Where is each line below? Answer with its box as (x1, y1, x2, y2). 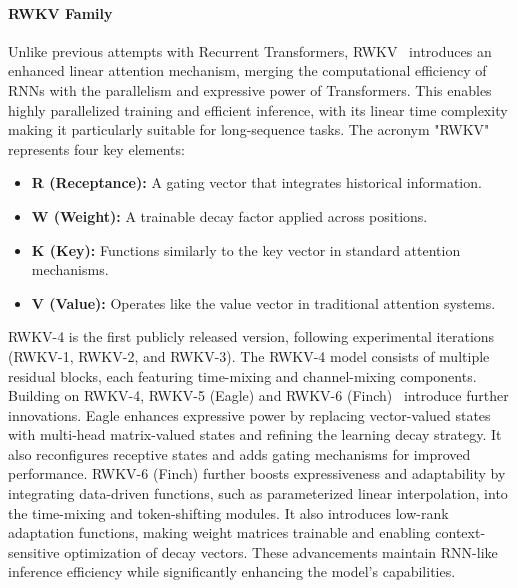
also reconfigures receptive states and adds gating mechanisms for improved (8, 443, 471, 464)
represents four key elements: (8, 138, 185, 159)
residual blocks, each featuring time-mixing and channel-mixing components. (8, 365, 477, 386)
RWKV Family (8, 2, 113, 23)
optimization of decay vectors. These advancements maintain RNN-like (64, 541, 498, 562)
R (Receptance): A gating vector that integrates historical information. (31, 172, 482, 193)
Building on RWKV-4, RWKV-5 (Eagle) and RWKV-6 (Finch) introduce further (8, 385, 509, 406)
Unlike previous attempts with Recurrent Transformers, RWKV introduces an (8, 40, 492, 61)
